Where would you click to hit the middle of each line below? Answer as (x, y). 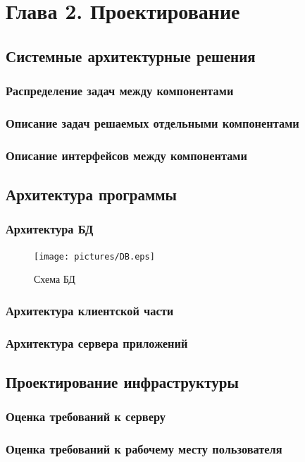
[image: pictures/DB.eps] (94, 256)
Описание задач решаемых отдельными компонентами (152, 122)
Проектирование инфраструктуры (122, 382)
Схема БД (55, 279)
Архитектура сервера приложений (97, 342)
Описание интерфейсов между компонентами (126, 155)
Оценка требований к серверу (86, 417)
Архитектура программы (91, 194)
